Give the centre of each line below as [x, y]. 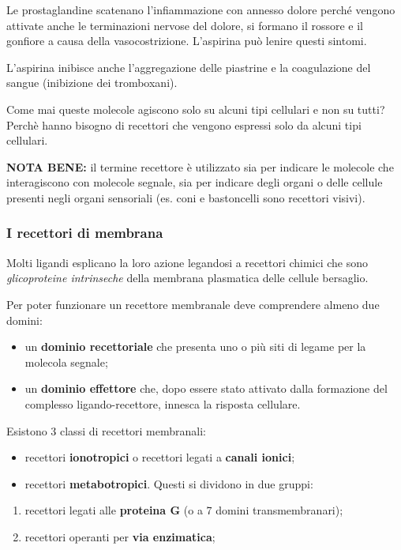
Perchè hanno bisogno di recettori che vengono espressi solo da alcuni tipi [184, 124]
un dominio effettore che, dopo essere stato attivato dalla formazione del [206, 388]
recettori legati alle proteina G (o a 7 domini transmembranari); [184, 510]
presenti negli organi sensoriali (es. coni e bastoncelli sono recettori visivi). [186, 197]
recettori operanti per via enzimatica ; [120, 536]
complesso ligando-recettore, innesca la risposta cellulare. [163, 403]
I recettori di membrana [85, 233]
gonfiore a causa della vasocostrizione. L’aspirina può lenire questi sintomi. [187, 41]
